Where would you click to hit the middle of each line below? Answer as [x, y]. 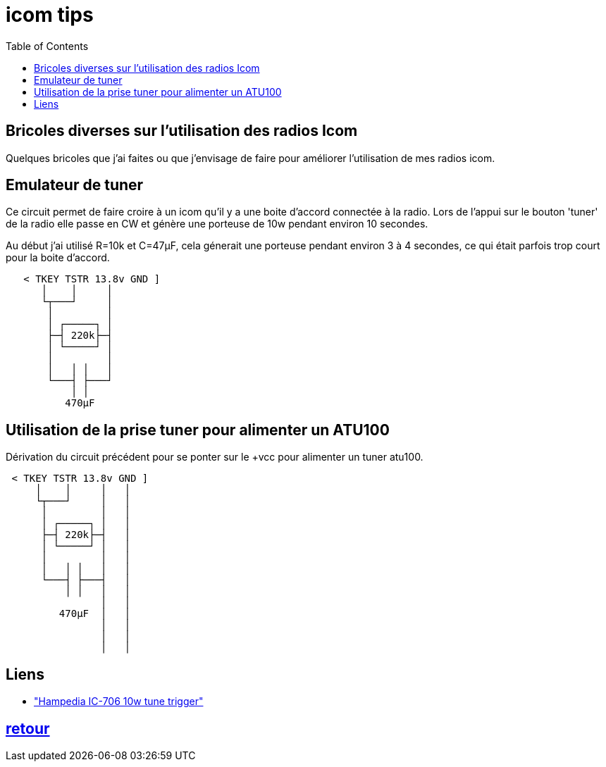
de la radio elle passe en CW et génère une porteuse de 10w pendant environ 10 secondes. [217, 224]
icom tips [50, 15]
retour [28, 728]
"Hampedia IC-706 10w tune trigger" [119, 701]
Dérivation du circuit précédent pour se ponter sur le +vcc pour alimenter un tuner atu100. [215, 457]
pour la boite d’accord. [58, 258]
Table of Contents [47, 46]
